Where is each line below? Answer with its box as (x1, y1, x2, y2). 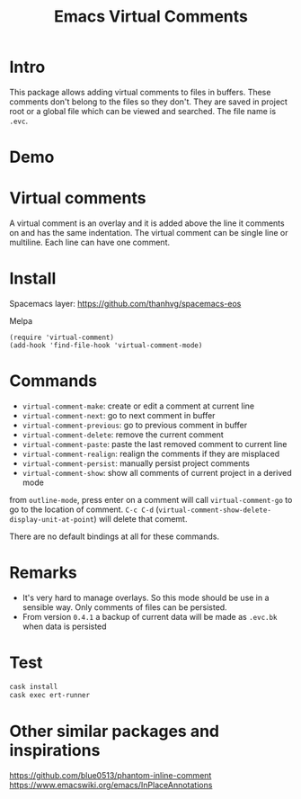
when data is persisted (22, 621, 107, 632)
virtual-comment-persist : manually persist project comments (22, 457, 250, 469)
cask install (9, 682, 58, 691)
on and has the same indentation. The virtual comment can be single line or (9, 228, 288, 238)
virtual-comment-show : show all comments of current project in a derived (22, 467, 292, 478)
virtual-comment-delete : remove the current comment (22, 429, 225, 440)
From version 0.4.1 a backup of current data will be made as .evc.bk (22, 611, 278, 622)
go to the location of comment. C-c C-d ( (9, 504, 159, 515)
